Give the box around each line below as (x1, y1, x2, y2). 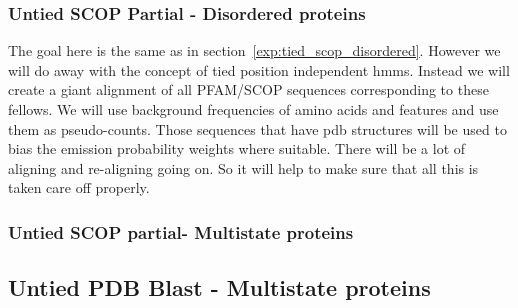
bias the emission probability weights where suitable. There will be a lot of (8, 138, 466, 159)
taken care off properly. (8, 177, 150, 198)
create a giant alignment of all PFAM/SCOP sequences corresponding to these (8, 79, 489, 100)
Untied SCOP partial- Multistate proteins (8, 219, 354, 244)
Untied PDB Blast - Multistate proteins (8, 272, 431, 303)
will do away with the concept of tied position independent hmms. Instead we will (8, 59, 510, 80)
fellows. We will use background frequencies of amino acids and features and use (8, 99, 499, 119)
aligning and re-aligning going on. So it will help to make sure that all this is (8, 157, 479, 178)
